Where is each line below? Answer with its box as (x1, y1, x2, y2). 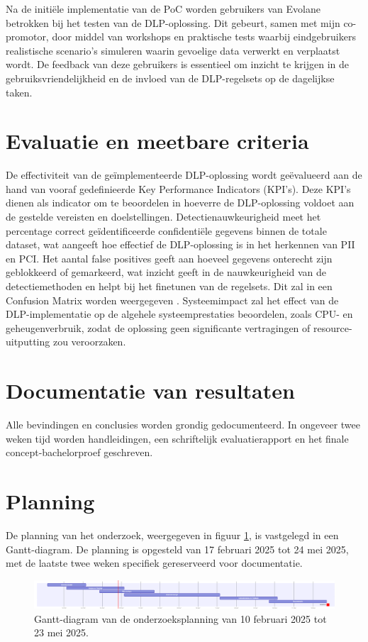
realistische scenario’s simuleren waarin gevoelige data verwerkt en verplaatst (6, 43, 340, 57)
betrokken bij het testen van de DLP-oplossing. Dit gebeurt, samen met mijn (6, 15, 340, 30)
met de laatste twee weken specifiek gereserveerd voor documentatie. (6, 555, 303, 570)
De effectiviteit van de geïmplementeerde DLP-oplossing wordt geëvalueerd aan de (6, 167, 362, 182)
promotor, (6, 29, 49, 44)
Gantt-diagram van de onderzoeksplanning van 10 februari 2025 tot (34, 611, 327, 626)
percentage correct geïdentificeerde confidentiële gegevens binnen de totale (6, 223, 327, 238)
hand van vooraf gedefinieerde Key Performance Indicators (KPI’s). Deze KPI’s (6, 181, 351, 196)
